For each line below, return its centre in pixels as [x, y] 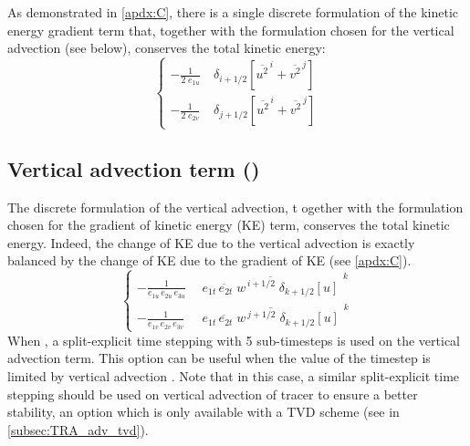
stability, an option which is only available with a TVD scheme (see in [204, 412]
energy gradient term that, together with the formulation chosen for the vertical [231, 30]
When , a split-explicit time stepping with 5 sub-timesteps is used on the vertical [234, 340]
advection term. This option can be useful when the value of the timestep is [219, 358]
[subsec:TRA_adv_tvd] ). [78, 429]
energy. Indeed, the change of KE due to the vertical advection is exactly [211, 242]
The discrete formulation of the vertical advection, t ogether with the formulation [235, 207]
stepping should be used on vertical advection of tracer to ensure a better [213, 394]
